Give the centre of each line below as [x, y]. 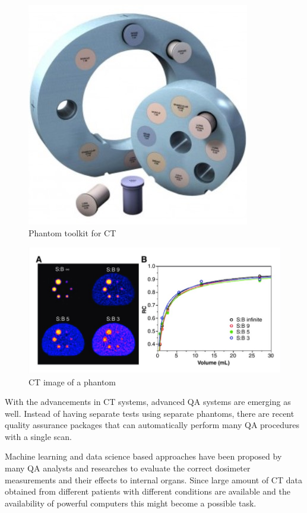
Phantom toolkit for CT [72, 232]
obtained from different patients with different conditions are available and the [148, 491]
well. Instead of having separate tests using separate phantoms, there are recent [150, 413]
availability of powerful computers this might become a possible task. [131, 503]
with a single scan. [38, 436]
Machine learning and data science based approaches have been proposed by [143, 456]
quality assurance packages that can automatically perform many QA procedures [152, 425]
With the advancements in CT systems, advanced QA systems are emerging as [148, 402]
